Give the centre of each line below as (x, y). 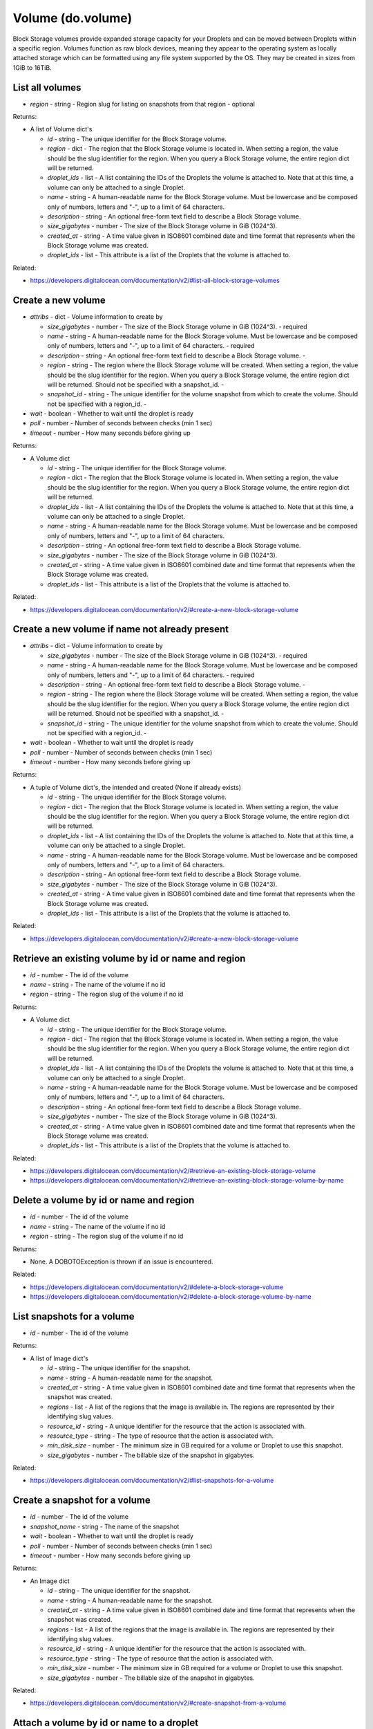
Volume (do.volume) (73, 18)
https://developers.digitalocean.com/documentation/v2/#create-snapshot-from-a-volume (158, 1703)
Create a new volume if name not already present (121, 629)
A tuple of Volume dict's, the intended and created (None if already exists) (136, 787)
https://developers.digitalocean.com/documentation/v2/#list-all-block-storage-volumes (155, 281)
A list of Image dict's (59, 1358)
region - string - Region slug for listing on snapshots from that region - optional (143, 104)
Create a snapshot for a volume (82, 1500)
